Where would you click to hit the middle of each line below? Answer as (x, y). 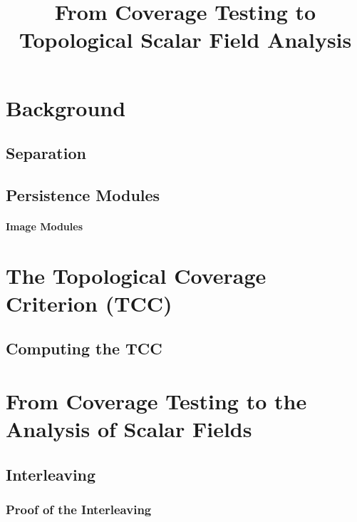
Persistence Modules (83, 194)
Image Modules (45, 226)
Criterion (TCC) (89, 303)
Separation (46, 153)
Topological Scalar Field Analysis (185, 40)
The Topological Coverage (136, 275)
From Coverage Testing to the (156, 401)
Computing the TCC (84, 348)
